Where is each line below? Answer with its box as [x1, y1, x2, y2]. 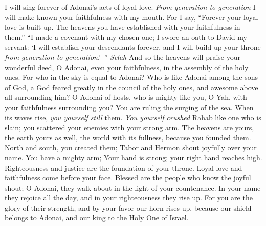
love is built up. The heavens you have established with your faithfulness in [5, 22, 240, 32]
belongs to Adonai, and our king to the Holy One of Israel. [5, 212, 189, 223]
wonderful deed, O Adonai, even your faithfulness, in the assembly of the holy [5, 61, 249, 72]
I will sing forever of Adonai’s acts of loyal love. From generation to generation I [5, 2, 256, 12]
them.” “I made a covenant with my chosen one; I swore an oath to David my [5, 31, 247, 42]
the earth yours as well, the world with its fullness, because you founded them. [5, 132, 251, 142]
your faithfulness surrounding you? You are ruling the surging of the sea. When [5, 101, 254, 112]
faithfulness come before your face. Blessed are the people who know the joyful [5, 172, 251, 183]
